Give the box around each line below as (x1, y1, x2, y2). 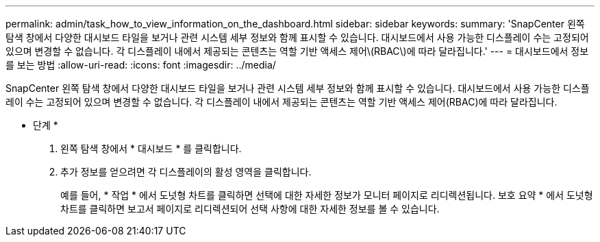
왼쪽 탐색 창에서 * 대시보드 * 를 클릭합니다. (60, 143, 242, 154)
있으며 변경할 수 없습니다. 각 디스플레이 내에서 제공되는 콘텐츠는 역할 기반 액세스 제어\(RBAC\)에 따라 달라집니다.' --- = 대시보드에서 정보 (5, 45, 589, 57)
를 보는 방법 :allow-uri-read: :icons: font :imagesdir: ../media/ (5, 59, 276, 71)
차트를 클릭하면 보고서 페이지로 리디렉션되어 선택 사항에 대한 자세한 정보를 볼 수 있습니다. (60, 203, 440, 215)
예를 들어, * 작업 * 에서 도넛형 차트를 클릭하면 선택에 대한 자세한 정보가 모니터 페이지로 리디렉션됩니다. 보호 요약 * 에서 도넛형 (60, 189, 593, 201)
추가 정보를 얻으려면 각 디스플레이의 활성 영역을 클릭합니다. (60, 166, 312, 178)
